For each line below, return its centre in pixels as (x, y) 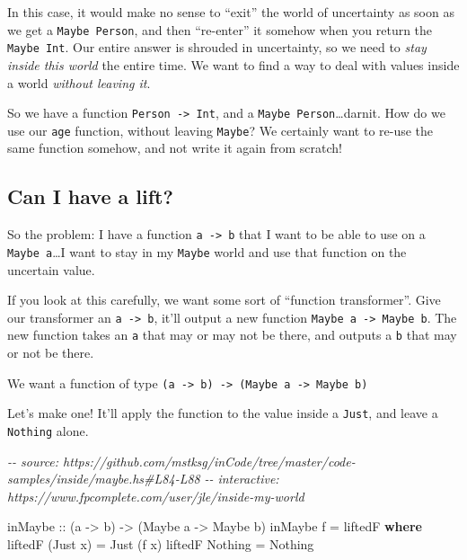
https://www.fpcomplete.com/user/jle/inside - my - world (156, 496)
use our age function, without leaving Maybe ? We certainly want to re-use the (220, 130)
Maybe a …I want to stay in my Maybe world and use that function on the (207, 251)
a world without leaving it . (79, 82)
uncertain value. (51, 269)
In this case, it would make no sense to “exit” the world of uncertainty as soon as (231, 12)
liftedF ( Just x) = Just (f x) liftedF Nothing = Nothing (161, 543)
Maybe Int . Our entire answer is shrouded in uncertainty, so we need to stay (217, 47)
